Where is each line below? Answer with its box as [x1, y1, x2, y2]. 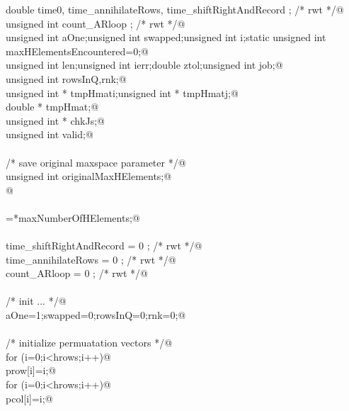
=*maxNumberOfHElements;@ [6, 210, 140, 225]
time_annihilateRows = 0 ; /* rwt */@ [6, 252, 176, 266]
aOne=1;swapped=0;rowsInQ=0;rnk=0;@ [6, 308, 186, 322]
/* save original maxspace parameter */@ [6, 154, 186, 169]
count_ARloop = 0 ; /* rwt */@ [6, 266, 148, 281]
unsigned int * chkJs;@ [6, 113, 105, 128]
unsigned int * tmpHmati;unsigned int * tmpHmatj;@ [6, 85, 239, 100]
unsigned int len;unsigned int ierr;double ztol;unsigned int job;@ [6, 57, 283, 72]
